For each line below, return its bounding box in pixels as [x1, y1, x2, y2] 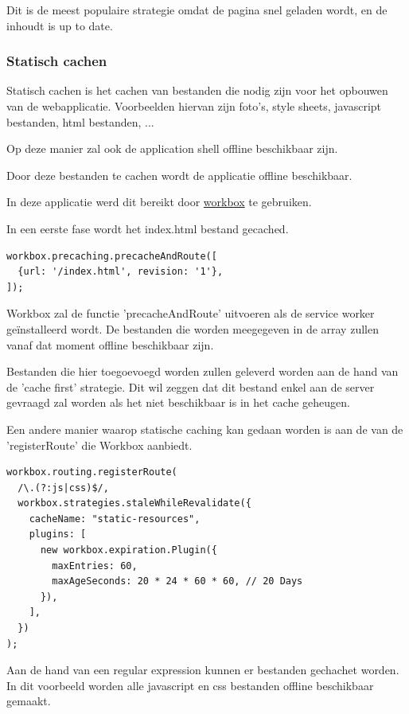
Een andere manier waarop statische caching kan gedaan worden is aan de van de [6, 420, 403, 437]
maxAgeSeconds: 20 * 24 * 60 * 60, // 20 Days [52, 575, 303, 587]
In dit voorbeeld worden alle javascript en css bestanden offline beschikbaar [6, 677, 374, 693]
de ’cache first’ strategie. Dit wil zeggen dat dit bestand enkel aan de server [6, 378, 375, 395]
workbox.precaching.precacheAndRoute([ [6, 250, 217, 262]
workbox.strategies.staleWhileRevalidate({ [18, 497, 251, 509]
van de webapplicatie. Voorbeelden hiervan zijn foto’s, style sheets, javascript [6, 98, 382, 114]
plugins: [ [29, 529, 87, 540]
